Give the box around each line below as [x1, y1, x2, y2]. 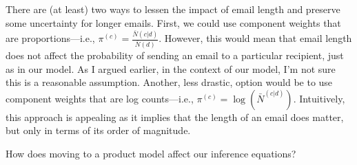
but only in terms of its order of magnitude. [6, 123, 191, 137]
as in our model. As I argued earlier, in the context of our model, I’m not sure [6, 61, 336, 76]
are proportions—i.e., [6, 31, 95, 45]
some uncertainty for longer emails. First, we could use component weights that [6, 15, 341, 30]
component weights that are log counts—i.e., [6, 91, 194, 105]
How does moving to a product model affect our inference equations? [6, 146, 296, 161]
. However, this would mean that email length [159, 31, 352, 45]
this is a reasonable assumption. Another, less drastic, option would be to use [6, 75, 333, 89]
